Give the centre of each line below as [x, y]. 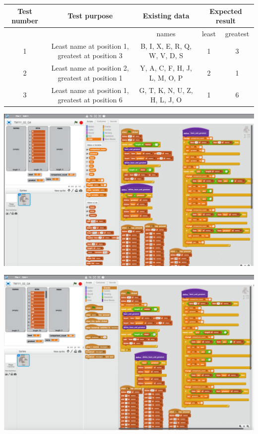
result [226, 21]
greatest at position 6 [90, 100]
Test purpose [90, 16]
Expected [226, 11]
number [25, 21]
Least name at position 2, [90, 68]
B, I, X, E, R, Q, [166, 45]
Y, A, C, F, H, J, [166, 68]
